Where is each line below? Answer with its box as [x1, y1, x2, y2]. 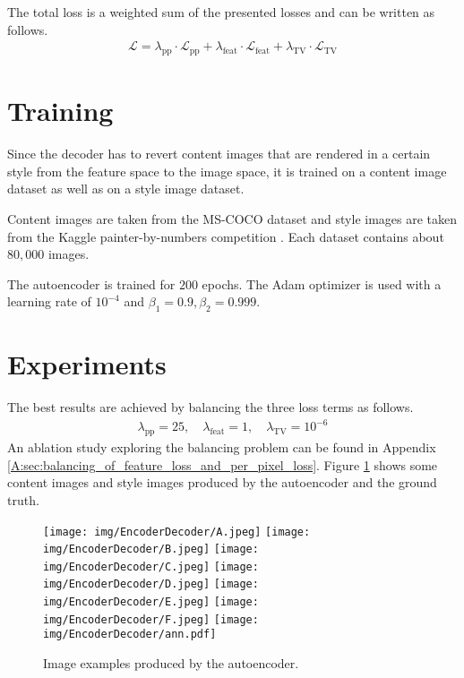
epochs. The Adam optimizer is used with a [202, 274, 442, 293]
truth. [7, 490, 39, 509]
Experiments [7, 346, 167, 382]
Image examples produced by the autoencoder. [43, 654, 299, 673]
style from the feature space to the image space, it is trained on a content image [7, 161, 447, 180]
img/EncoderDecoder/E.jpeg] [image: [43, 596, 259, 609]
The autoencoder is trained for [7, 274, 176, 293]
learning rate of [7, 292, 91, 311]
